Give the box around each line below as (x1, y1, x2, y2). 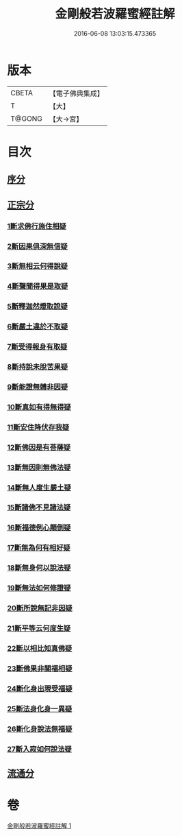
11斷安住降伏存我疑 (7, 422, 70, 432)
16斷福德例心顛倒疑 (7, 523, 71, 532)
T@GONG (10, 114, 42, 123)
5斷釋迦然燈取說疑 (7, 302, 68, 311)
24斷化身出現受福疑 (7, 684, 73, 693)
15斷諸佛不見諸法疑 (7, 503, 71, 512)
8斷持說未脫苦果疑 (7, 362, 68, 372)
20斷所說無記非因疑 (7, 604, 73, 613)
